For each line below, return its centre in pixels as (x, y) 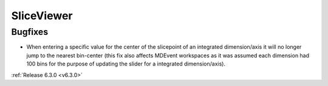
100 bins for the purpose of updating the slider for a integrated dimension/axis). (126, 64)
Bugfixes (30, 32)
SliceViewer (42, 16)
